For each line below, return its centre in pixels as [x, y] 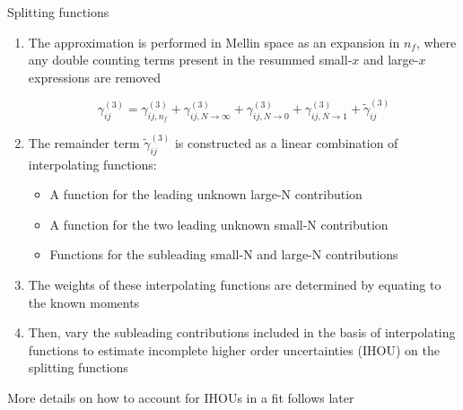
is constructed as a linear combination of [286, 142]
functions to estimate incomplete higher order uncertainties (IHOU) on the [234, 349]
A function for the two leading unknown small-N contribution [219, 224]
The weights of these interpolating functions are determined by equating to [235, 285]
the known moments [84, 302]
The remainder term [84, 142]
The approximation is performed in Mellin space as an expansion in [214, 42]
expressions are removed [95, 77]
